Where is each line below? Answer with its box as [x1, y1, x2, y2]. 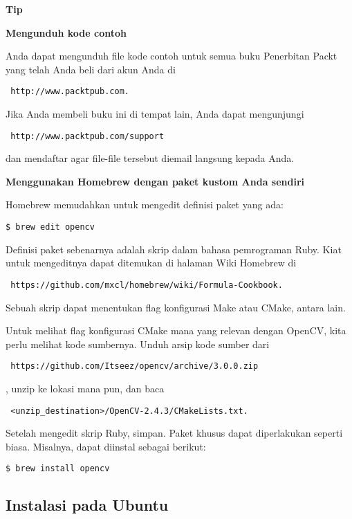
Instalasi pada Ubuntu [6, 494, 169, 516]
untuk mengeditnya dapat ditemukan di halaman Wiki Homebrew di [6, 255, 297, 270]
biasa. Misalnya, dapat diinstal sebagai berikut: [6, 439, 206, 453]
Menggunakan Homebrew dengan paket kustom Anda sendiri [6, 174, 305, 188]
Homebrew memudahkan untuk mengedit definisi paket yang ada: [6, 197, 284, 212]
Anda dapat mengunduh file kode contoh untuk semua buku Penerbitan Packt [6, 48, 337, 63]
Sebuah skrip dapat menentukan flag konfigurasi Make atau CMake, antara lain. [6, 300, 346, 314]
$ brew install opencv [6, 464, 110, 474]
